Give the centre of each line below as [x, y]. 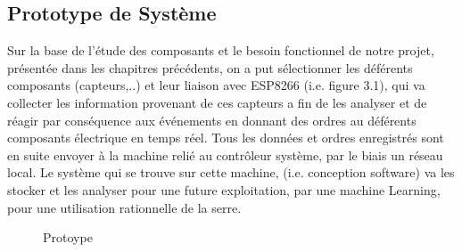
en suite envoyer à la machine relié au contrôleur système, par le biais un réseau [225, 154]
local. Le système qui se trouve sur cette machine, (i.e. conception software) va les [231, 172]
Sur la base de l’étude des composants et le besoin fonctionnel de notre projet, [221, 50]
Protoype [68, 237]
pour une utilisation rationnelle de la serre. [124, 207]
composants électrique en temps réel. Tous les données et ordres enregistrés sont [226, 138]
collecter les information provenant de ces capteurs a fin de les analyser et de [217, 102]
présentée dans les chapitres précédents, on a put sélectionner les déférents [210, 67]
